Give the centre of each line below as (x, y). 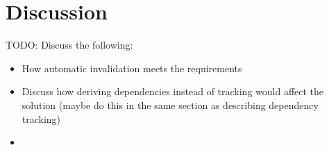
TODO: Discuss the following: (69, 45)
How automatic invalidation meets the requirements (132, 68)
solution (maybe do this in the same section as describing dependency (170, 105)
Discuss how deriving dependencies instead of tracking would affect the (173, 91)
